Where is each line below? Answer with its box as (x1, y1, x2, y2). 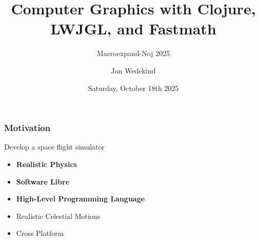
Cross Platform (16, 228, 64, 238)
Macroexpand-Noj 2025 (96, 48, 170, 59)
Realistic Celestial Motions (16, 210, 101, 221)
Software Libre (16, 176, 70, 187)
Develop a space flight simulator (4, 141, 105, 152)
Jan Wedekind (111, 65, 156, 76)
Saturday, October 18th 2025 (88, 82, 179, 93)
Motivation (4, 121, 51, 134)
